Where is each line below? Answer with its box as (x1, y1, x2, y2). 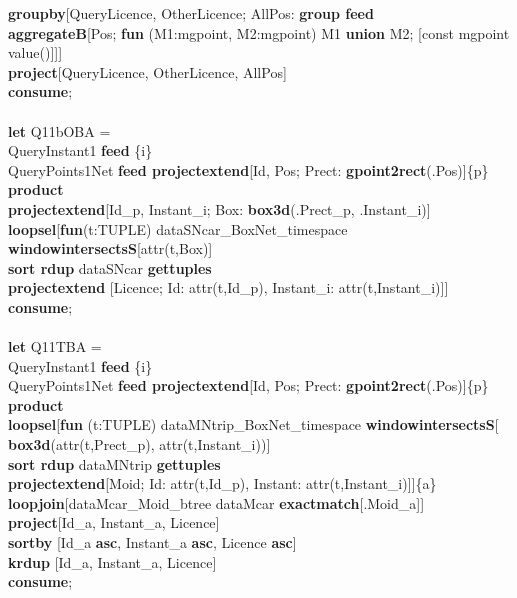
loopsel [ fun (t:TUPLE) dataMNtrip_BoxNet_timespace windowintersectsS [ (8, 414, 499, 435)
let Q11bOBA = (8, 120, 111, 141)
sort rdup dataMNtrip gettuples (8, 453, 221, 474)
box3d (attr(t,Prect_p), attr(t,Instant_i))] (8, 434, 271, 455)
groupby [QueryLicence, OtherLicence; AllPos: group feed (8, 3, 374, 23)
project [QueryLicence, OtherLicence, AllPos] (8, 61, 287, 82)
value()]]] (8, 42, 63, 63)
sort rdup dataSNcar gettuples (8, 257, 212, 278)
